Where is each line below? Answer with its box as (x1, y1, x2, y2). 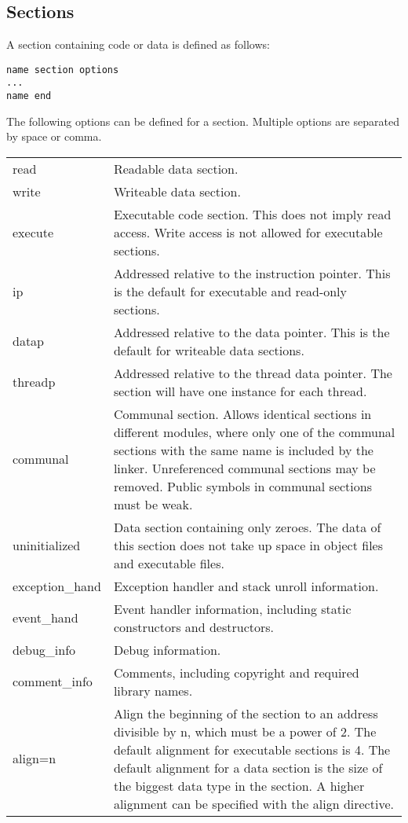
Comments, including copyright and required (113, 663, 359, 682)
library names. (113, 681, 193, 700)
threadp (13, 373, 56, 391)
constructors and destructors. (113, 617, 275, 636)
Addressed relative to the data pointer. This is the (113, 322, 390, 341)
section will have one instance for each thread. (113, 381, 367, 400)
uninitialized (13, 535, 81, 554)
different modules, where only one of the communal (113, 422, 395, 441)
